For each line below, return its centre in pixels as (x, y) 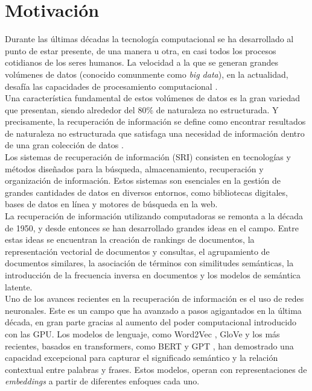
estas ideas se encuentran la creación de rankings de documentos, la (130, 239)
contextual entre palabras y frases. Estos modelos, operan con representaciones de (156, 369)
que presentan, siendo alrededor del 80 (76, 109)
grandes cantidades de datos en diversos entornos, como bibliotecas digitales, (146, 192)
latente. (19, 286)
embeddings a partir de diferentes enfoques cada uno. (102, 381)
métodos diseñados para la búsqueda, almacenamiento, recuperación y (134, 168)
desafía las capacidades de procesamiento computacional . (111, 86)
